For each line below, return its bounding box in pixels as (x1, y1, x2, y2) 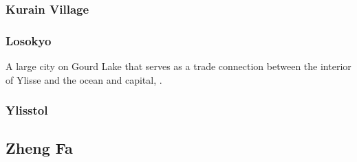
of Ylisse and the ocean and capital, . (6, 72, 162, 86)
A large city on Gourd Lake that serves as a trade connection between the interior (6, 59, 351, 73)
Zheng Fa (6, 137, 73, 159)
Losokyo (6, 32, 52, 49)
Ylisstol (6, 102, 48, 119)
